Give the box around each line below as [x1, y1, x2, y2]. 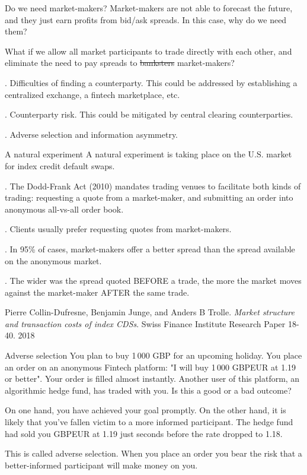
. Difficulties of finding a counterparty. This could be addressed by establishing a [5, 76, 298, 88]
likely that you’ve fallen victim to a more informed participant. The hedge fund [5, 416, 293, 428]
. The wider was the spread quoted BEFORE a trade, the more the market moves [5, 274, 302, 287]
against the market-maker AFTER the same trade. [5, 286, 190, 298]
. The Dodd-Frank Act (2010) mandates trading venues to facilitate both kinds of [5, 179, 301, 192]
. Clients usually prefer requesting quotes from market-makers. [5, 223, 232, 235]
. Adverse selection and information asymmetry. [5, 128, 178, 140]
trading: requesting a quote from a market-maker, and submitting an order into [5, 191, 293, 204]
